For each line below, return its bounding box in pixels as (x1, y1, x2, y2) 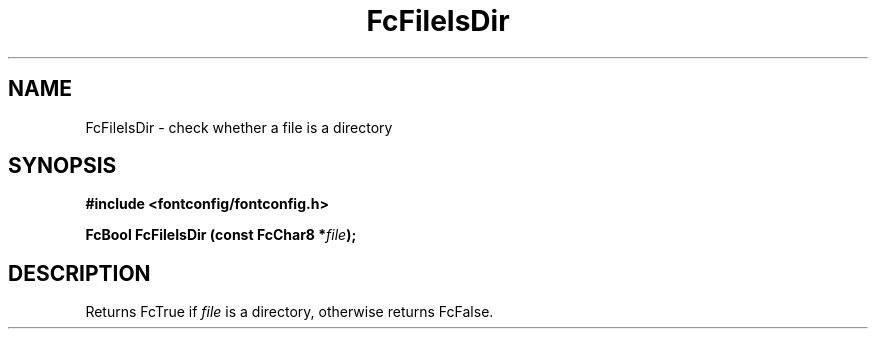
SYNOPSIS (8, 153, 117, 179)
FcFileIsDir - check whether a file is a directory (85, 118, 393, 136)
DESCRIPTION (8, 260, 151, 286)
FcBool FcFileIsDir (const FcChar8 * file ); (85, 226, 357, 244)
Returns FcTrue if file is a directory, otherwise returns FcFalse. (85, 303, 494, 321)
